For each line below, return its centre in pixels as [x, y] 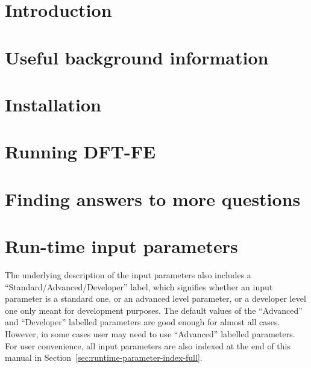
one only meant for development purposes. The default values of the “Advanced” [154, 310]
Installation [53, 104]
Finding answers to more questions [153, 198]
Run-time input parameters [121, 246]
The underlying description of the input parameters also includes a [128, 275]
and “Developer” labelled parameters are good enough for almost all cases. [143, 322]
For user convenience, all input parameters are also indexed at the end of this [148, 345]
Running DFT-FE [80, 151]
